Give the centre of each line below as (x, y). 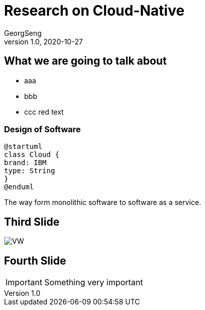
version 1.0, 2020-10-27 (44, 41)
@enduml (19, 187)
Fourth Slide (35, 261)
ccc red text (44, 112)
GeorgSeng (23, 33)
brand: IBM (25, 163)
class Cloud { (32, 155)
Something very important (93, 282)
